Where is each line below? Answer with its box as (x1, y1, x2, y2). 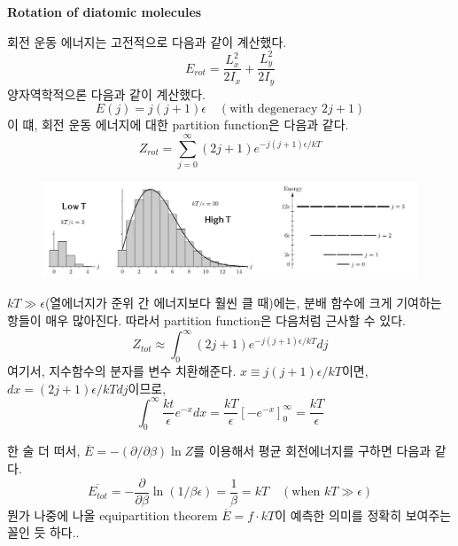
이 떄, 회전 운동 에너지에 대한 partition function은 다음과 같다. (7, 115, 349, 134)
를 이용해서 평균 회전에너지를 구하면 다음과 (193, 441, 431, 460)
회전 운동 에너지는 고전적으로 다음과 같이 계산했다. (7, 32, 287, 51)
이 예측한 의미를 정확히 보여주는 (275, 505, 452, 524)
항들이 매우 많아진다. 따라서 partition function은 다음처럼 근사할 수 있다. (7, 311, 406, 330)
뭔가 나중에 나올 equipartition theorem (7, 505, 218, 524)
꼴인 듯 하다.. (7, 523, 80, 542)
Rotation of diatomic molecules (7, 3, 202, 20)
